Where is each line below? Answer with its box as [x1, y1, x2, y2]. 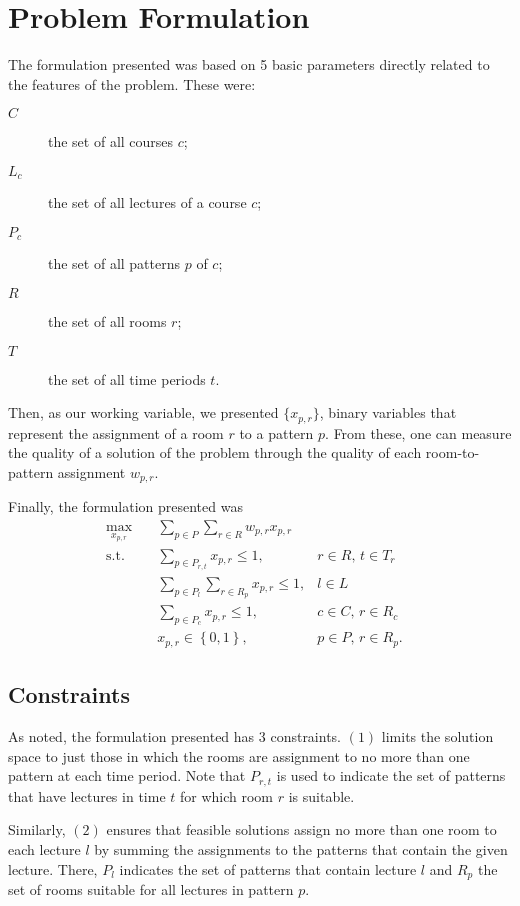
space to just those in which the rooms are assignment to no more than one [8, 745, 470, 766]
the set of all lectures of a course [48, 192, 247, 213]
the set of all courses [48, 131, 174, 152]
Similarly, [8, 819, 66, 840]
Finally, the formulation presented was [8, 496, 243, 517]
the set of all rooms [48, 311, 167, 331]
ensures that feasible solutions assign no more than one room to [106, 819, 497, 840]
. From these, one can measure [325, 422, 512, 443]
